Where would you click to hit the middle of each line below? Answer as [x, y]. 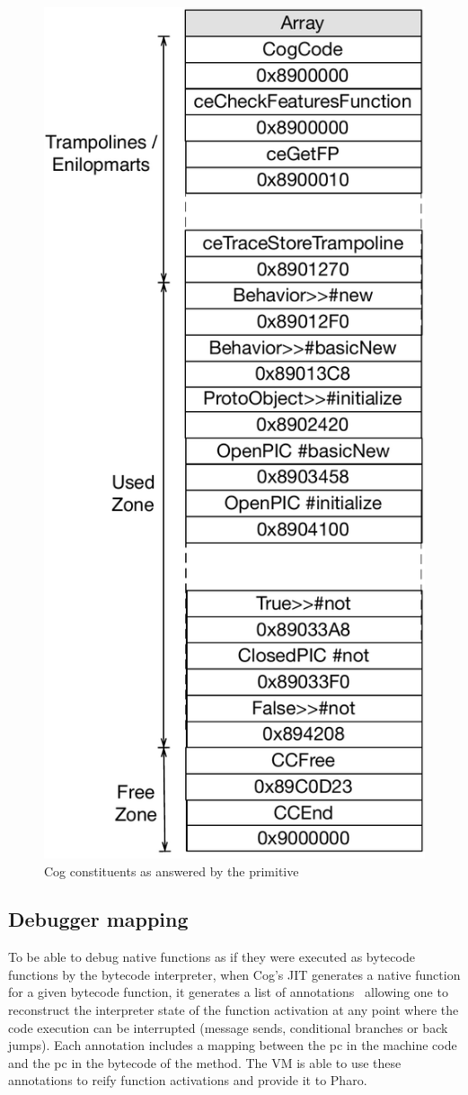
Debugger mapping [98, 919]
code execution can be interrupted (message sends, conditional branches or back [228, 1027]
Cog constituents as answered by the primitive [172, 871]
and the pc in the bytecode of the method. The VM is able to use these [205, 1062]
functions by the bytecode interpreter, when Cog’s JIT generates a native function [234, 974]
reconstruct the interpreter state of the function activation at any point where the [234, 1010]
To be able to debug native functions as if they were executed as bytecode [212, 957]
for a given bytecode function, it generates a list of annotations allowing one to [228, 992]
